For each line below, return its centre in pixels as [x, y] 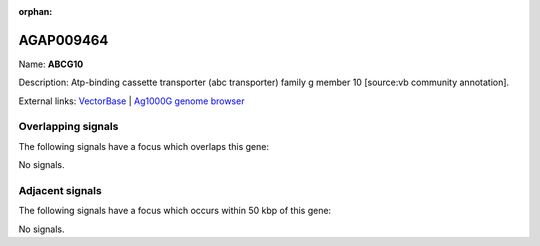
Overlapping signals [68, 127]
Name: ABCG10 [51, 64]
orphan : [35, 11]
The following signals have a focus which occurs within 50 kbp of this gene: [175, 211]
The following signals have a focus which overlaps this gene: [144, 146]
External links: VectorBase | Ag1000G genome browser [131, 101]
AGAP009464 [63, 40]
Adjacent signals [60, 190]
